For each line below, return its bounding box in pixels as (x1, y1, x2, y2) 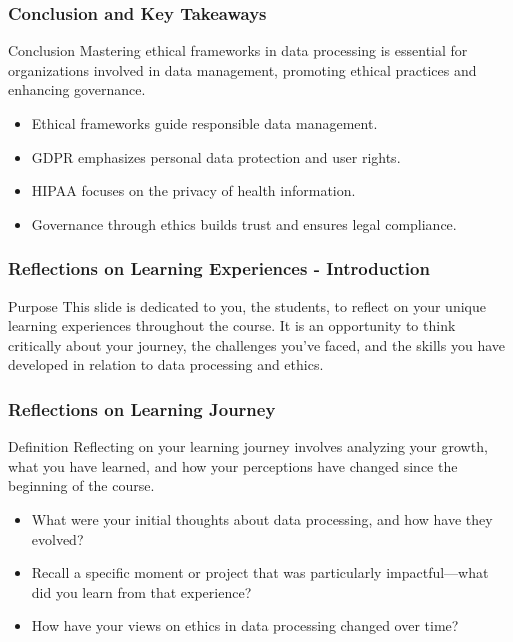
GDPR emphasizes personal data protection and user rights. (31, 146, 401, 167)
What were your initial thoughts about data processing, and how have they (31, 508, 493, 529)
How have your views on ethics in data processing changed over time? (31, 615, 459, 636)
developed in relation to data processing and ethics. (8, 354, 324, 375)
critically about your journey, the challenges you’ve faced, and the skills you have (8, 334, 505, 355)
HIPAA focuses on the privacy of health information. (31, 180, 356, 201)
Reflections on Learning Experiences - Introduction (8, 256, 430, 281)
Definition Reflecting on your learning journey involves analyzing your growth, (8, 436, 488, 457)
